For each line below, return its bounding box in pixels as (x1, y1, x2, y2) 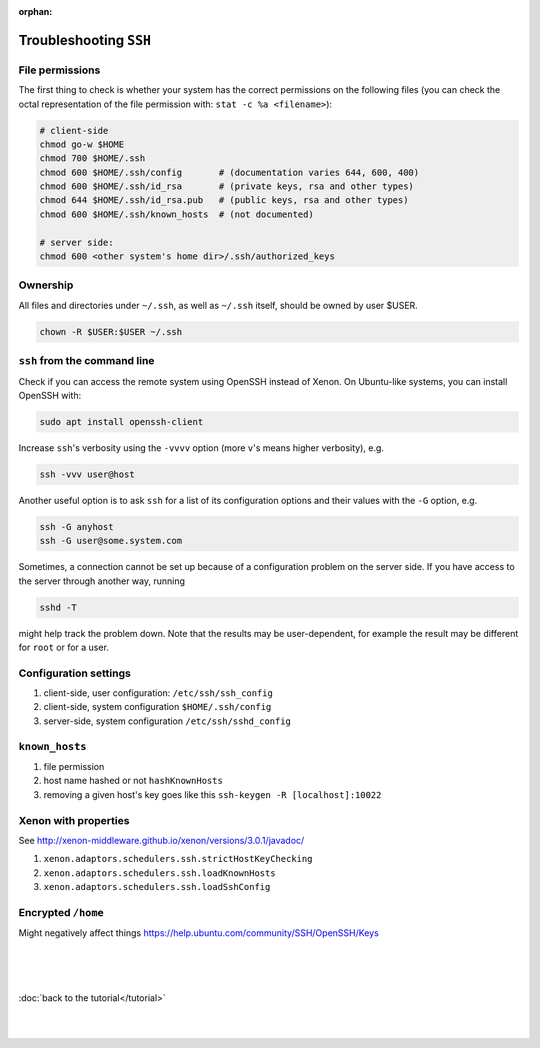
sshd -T (39, 601, 77, 613)
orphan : (18, 6, 53, 17)
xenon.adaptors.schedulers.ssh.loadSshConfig (43, 881, 271, 893)
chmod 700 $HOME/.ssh (39, 153, 146, 164)
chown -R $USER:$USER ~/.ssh (39, 326, 183, 337)
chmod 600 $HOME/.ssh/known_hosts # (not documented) (39, 208, 314, 220)
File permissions (18, 63, 101, 77)
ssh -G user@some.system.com (39, 535, 183, 547)
